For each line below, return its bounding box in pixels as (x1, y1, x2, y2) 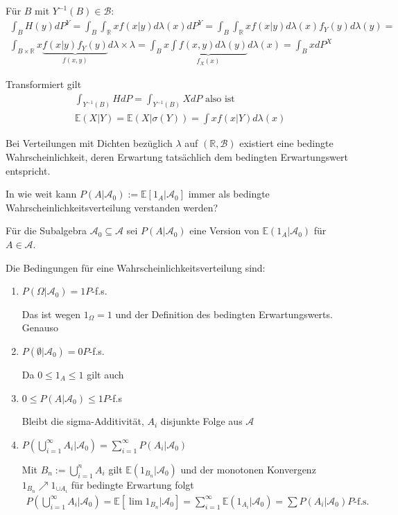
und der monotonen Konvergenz (180, 462, 316, 476)
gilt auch (87, 367, 124, 381)
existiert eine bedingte (239, 136, 334, 150)
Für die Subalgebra (6, 223, 87, 238)
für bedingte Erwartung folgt (71, 477, 194, 491)
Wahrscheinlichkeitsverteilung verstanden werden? (6, 200, 218, 214)
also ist (205, 94, 235, 104)
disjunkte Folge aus (160, 414, 243, 428)
